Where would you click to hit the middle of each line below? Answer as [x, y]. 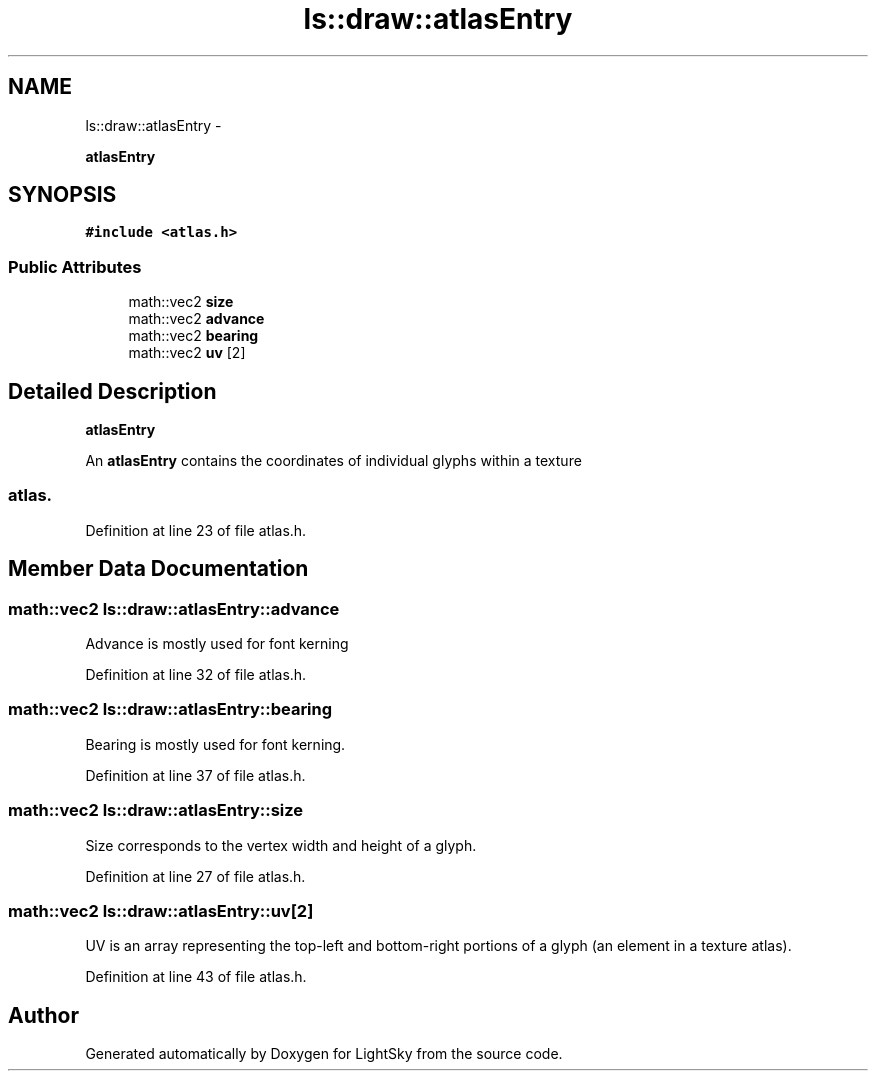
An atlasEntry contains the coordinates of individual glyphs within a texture [333, 461]
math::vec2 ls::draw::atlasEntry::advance [174, 608]
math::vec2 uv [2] [187, 353]
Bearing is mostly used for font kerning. [215, 744]
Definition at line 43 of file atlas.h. [196, 977]
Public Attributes [75, 266]
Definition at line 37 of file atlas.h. [195, 775]
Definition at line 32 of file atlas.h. [196, 674]
